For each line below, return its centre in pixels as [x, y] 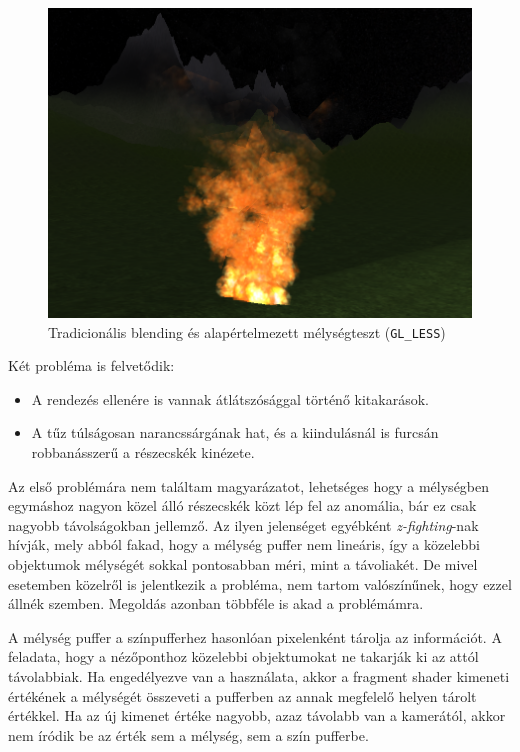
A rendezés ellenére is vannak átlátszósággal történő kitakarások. [230, 398]
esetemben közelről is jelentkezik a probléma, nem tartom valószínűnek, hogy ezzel [260, 583]
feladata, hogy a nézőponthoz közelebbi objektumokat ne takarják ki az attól [243, 656]
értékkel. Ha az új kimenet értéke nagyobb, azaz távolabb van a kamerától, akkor [257, 715]
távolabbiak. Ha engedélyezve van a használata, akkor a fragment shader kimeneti [259, 675]
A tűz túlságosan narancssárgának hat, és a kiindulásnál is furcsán [235, 432]
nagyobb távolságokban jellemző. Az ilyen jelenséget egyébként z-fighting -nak [243, 524]
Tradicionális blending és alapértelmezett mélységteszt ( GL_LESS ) [247, 331]
